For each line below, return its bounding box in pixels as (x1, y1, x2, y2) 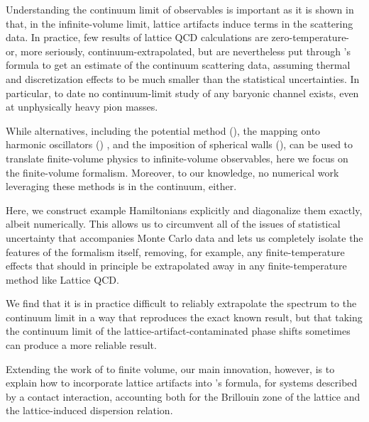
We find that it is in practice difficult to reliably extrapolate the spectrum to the (6, 296, 357, 311)
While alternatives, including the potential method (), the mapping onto (6, 123, 321, 138)
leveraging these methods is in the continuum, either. (6, 179, 237, 194)
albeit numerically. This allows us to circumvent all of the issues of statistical (6, 216, 341, 231)
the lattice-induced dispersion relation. (6, 403, 173, 418)
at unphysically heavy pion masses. (6, 99, 158, 114)
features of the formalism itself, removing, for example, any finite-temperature (6, 244, 345, 259)
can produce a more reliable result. (6, 338, 157, 352)
